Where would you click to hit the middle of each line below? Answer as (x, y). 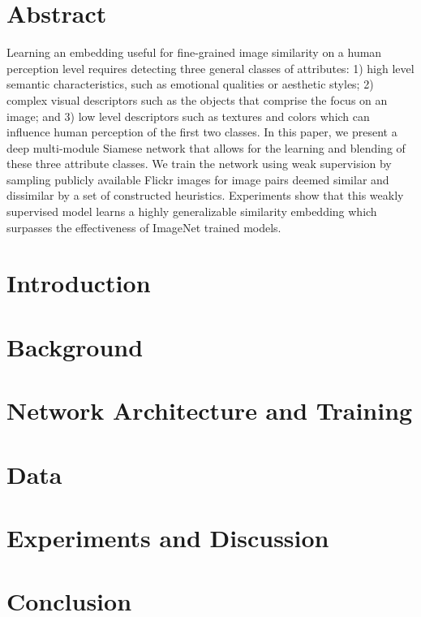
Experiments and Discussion (168, 537)
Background (75, 346)
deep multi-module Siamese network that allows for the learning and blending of (206, 147)
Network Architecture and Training (210, 410)
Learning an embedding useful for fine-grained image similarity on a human (194, 52)
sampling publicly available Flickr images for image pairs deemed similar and (198, 179)
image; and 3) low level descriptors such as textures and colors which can (188, 116)
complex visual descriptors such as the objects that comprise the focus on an (197, 99)
